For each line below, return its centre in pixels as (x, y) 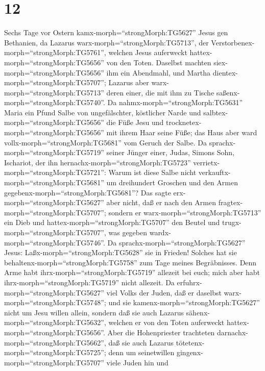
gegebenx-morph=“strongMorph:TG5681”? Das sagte (88, 192)
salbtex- (216, 112)
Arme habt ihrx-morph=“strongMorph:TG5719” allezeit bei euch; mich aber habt (132, 272)
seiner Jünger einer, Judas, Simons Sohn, (171, 152)
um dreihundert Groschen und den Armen (172, 182)
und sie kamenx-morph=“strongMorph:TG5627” (184, 302)
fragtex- (231, 202)
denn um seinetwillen (141, 352)
